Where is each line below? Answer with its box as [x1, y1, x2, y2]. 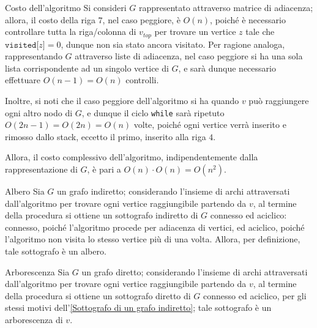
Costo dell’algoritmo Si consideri [5, 1, 127, 13]
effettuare [5, 73, 40, 86]
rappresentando [5, 50, 62, 62]
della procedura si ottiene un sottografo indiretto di [5, 209, 198, 222]
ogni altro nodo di [5, 106, 73, 119]
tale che [245, 25, 275, 38]
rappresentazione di [5, 163, 78, 176]
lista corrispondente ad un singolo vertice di [5, 61, 169, 74]
